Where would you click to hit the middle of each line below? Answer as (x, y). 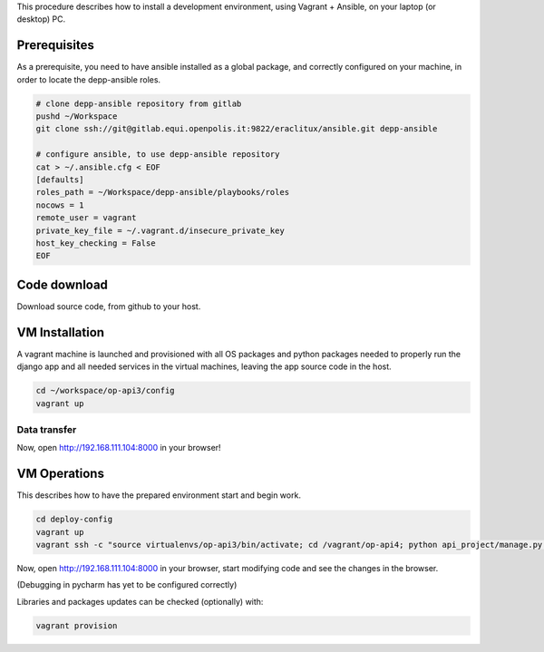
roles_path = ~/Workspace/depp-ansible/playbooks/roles (163, 192)
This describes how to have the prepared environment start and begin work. (159, 495)
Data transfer (47, 429)
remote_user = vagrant (86, 218)
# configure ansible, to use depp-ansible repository (158, 155)
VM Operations (60, 474)
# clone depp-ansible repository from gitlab (139, 103)
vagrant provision (77, 625)
